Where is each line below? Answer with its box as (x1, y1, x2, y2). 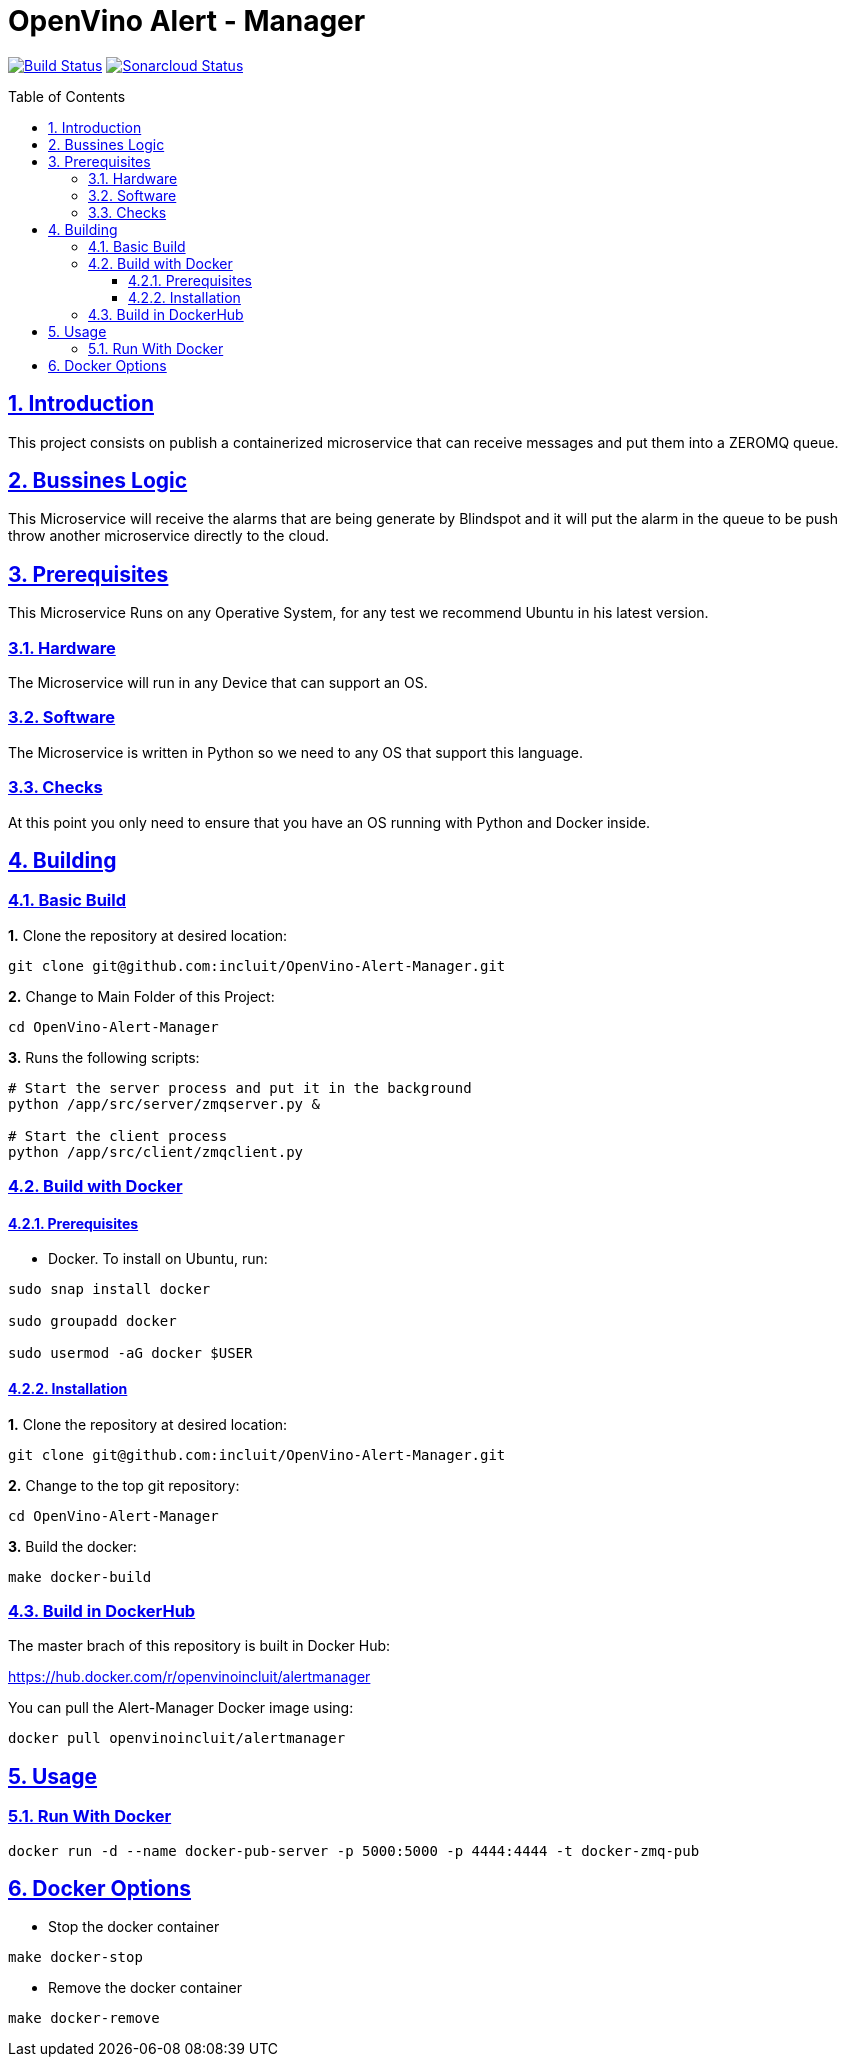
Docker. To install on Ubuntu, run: (48, 1250, 268, 1268)
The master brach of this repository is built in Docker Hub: (8, 1637, 391, 1655)
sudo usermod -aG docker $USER (8, 1345, 253, 1362)
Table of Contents (8, 87, 126, 105)
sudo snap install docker (8, 1281, 211, 1298)
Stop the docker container (48, 1918, 220, 1936)
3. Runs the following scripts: (8, 1048, 200, 1066)
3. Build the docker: (8, 1537, 137, 1555)
